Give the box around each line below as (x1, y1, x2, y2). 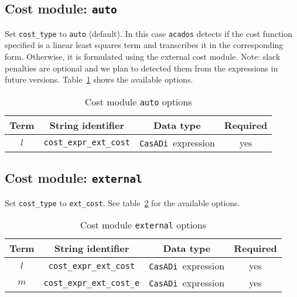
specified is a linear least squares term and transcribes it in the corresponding (5, 39, 284, 51)
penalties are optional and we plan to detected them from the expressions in (5, 62, 278, 74)
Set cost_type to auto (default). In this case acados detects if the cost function (5, 27, 292, 39)
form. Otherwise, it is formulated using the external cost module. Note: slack (5, 50, 281, 63)
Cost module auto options (84, 94, 192, 108)
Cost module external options (80, 218, 207, 232)
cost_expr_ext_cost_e (43, 278, 140, 288)
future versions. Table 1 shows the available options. (5, 73, 193, 86)
